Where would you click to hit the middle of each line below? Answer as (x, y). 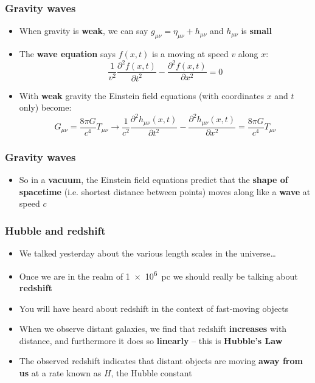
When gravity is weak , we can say (84, 31)
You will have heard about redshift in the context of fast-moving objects (154, 308)
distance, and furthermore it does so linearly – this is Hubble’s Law (151, 340)
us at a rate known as (60, 373)
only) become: (45, 107)
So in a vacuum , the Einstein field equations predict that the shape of (154, 180)
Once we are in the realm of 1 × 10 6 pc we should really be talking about (158, 275)
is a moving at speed (190, 54)
